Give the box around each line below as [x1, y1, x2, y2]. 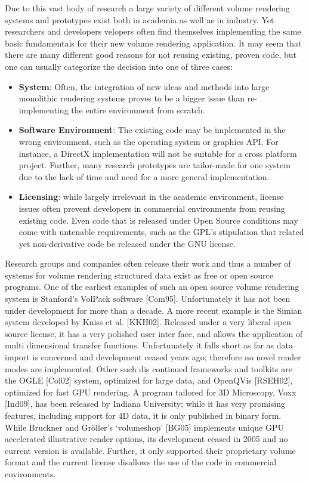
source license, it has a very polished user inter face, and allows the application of [5, 327, 303, 339]
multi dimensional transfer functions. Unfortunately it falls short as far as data [5, 339, 293, 351]
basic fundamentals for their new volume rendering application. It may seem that [5, 36, 302, 49]
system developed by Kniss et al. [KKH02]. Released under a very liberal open [5, 316, 291, 328]
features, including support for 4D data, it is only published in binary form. [5, 409, 282, 421]
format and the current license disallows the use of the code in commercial [5, 456, 277, 468]
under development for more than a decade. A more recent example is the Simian [5, 304, 302, 316]
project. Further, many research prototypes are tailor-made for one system [18, 159, 291, 171]
